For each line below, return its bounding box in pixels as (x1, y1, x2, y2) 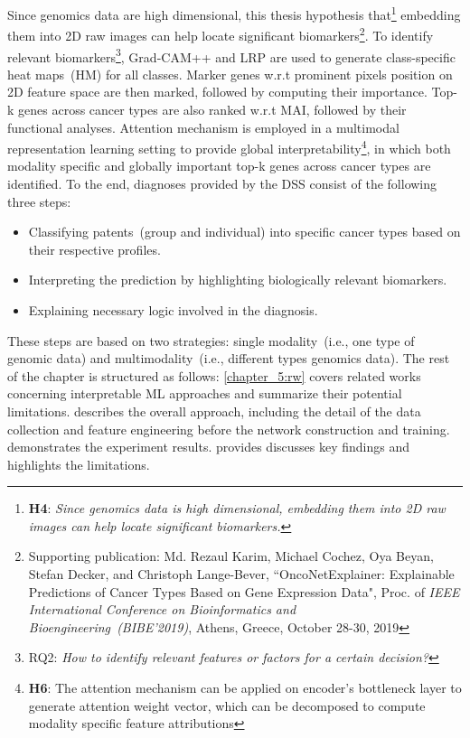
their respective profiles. (28, 239, 161, 258)
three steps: (7, 192, 71, 210)
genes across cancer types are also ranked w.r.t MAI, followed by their (18, 99, 407, 118)
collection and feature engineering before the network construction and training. (7, 419, 450, 438)
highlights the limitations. (7, 454, 150, 473)
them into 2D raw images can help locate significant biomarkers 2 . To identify (7, 23, 434, 44)
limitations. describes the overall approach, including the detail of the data (7, 401, 421, 420)
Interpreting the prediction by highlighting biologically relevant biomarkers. (28, 270, 447, 289)
